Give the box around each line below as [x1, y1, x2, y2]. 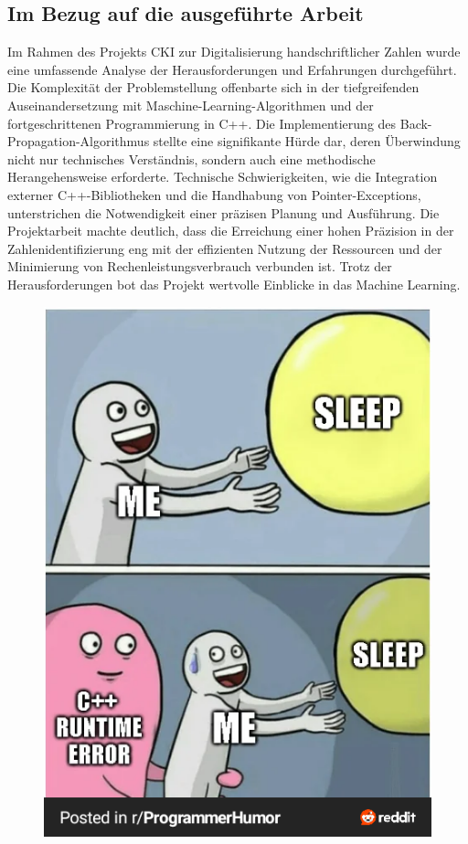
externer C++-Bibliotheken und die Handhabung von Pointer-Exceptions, [7, 185, 421, 204]
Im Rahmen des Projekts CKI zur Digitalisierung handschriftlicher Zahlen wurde [7, 42, 461, 61]
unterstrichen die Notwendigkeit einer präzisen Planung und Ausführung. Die [7, 203, 440, 222]
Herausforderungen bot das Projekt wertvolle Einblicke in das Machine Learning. [7, 274, 461, 293]
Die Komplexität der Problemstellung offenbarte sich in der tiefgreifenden [7, 78, 420, 97]
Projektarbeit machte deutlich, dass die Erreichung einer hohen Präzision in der [7, 221, 454, 240]
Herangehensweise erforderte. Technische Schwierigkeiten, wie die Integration [7, 167, 438, 186]
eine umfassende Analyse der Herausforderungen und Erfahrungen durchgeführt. [7, 59, 457, 79]
